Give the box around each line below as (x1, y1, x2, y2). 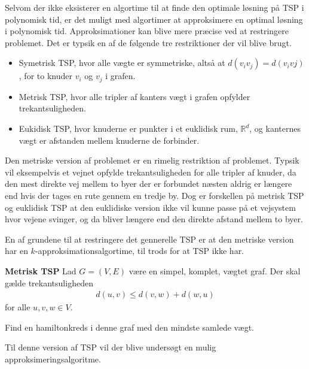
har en (5, 244, 28, 257)
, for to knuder (19, 69, 72, 82)
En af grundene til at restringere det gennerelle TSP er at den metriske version (5, 232, 294, 245)
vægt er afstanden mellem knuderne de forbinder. (19, 134, 200, 146)
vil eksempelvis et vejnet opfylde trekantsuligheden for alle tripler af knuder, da (5, 165, 296, 178)
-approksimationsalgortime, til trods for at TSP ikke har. (35, 244, 244, 257)
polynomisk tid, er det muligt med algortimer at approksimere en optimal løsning (5, 13, 303, 25)
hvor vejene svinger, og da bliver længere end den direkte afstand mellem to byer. (5, 213, 303, 225)
